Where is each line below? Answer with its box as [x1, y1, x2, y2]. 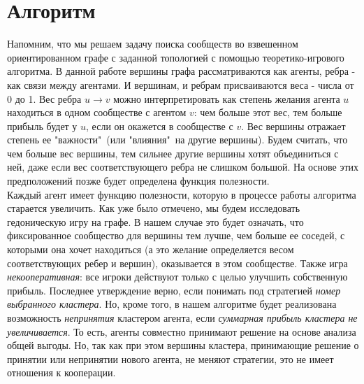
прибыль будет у [7, 118, 78, 133]
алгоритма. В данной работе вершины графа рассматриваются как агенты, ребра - [7, 64, 356, 78]
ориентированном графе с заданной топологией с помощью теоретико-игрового [7, 50, 344, 64]
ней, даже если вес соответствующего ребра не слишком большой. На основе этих [7, 159, 359, 174]
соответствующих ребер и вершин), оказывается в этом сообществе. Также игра [7, 255, 348, 270]
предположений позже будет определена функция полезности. [7, 173, 270, 188]
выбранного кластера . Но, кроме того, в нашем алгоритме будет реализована [7, 297, 337, 311]
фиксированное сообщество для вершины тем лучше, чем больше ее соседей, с [7, 228, 345, 243]
